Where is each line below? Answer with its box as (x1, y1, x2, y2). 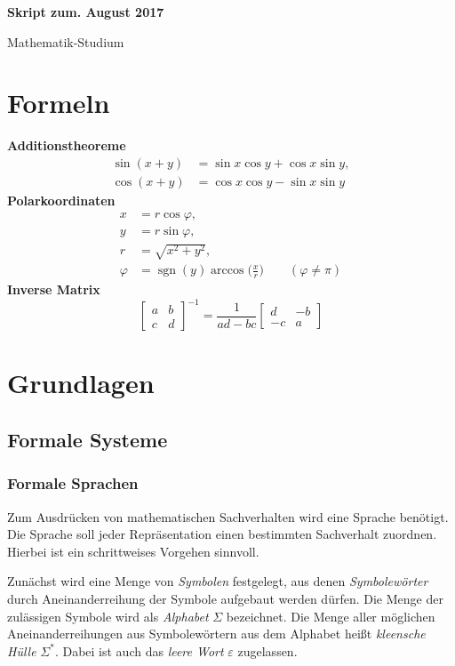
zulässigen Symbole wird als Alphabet (7, 606, 209, 625)
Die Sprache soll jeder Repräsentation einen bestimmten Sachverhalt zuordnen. (7, 525, 437, 543)
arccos (211, 264, 244, 277)
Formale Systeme (7, 425, 168, 453)
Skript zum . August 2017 (7, 3, 164, 20)
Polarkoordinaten (7, 190, 116, 209)
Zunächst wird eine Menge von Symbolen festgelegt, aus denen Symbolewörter (7, 572, 428, 590)
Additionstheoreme (7, 136, 126, 155)
